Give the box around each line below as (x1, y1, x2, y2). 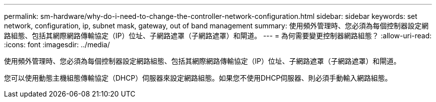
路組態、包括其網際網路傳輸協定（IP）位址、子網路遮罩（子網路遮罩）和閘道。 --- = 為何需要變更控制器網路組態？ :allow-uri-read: (4, 31, 432, 40)
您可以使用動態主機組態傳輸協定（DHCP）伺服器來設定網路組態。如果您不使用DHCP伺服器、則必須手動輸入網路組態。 (4, 74, 392, 82)
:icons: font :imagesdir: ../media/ (4, 40, 110, 49)
